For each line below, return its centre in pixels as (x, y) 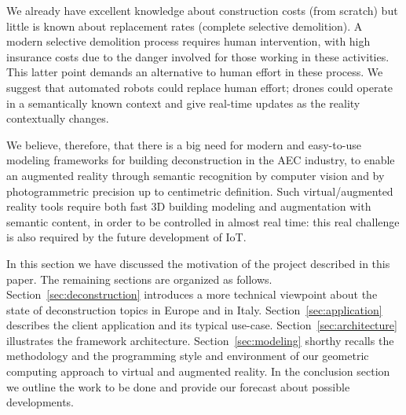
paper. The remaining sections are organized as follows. (139, 279)
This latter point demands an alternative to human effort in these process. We (195, 72)
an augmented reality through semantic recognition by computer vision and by (196, 175)
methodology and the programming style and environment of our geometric (188, 356)
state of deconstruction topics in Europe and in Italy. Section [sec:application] (194, 309)
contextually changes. (58, 118)
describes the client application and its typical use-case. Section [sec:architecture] (202, 325)
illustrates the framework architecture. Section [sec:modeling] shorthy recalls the (200, 340)
